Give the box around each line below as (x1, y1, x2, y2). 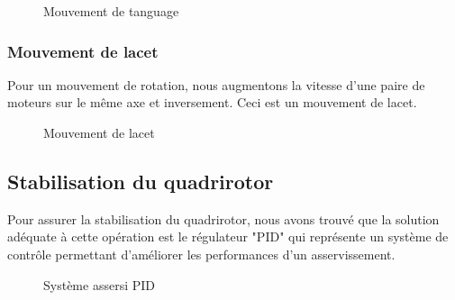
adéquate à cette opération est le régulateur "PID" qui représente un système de (7, 227, 449, 246)
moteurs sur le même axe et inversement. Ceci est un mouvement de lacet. (7, 93, 417, 112)
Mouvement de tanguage (43, 2, 179, 20)
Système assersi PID (43, 275, 155, 294)
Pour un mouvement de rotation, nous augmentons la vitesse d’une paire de (7, 75, 425, 94)
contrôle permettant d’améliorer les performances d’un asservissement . (7, 244, 396, 263)
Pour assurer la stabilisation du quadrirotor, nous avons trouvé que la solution (7, 209, 440, 228)
